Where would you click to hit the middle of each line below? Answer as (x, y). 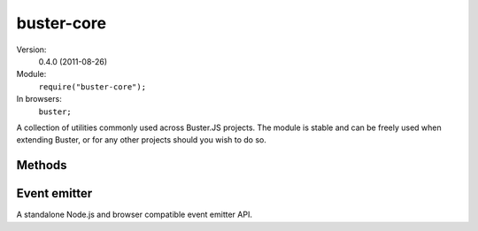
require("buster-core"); (92, 87)
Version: (31, 50)
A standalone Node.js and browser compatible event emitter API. (134, 215)
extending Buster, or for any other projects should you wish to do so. (142, 140)
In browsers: (39, 99)
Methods (42, 165)
